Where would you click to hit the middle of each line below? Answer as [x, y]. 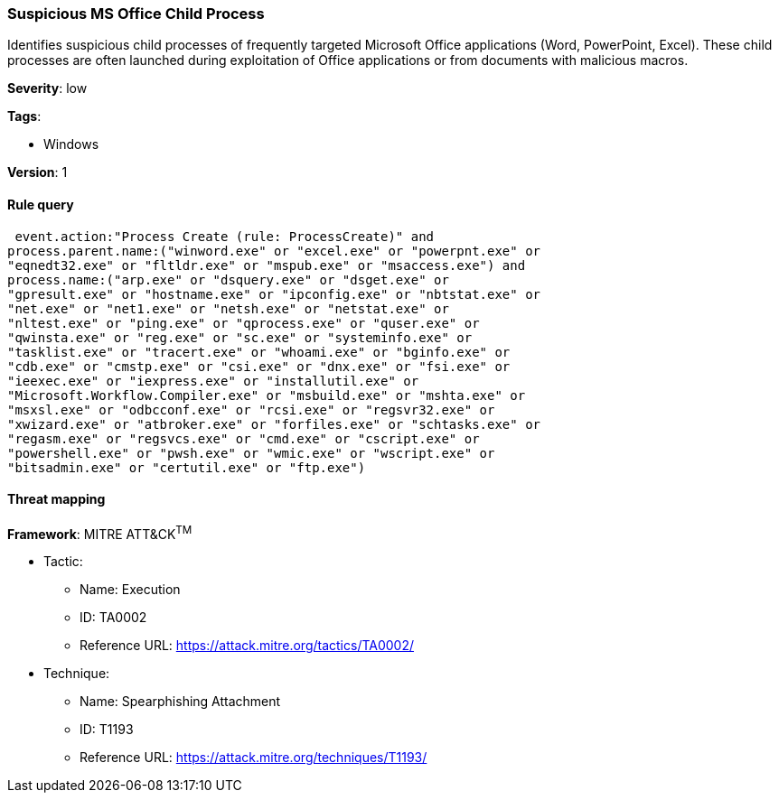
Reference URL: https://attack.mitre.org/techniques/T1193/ [253, 758]
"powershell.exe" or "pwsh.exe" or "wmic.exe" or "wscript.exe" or [251, 453]
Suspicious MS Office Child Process [136, 14]
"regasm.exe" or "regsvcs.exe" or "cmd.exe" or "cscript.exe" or [244, 438]
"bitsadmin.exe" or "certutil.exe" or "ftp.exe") [187, 467]
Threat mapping [56, 499]
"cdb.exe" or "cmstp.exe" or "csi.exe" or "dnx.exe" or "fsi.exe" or [259, 366]
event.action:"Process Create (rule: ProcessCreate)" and [225, 236]
